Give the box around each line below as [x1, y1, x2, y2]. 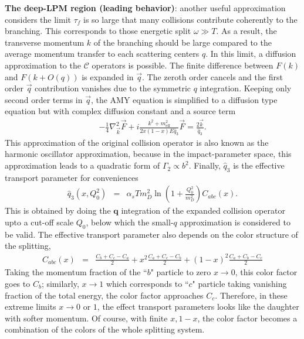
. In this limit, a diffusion [205, 47, 296, 60]
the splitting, [5, 239, 51, 252]
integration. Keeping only [200, 82, 292, 94]
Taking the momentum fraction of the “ [5, 266, 147, 278]
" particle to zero [150, 266, 211, 278]
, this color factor [235, 266, 298, 278]
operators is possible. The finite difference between [92, 59, 273, 71]
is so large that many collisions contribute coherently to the [83, 13, 298, 25]
